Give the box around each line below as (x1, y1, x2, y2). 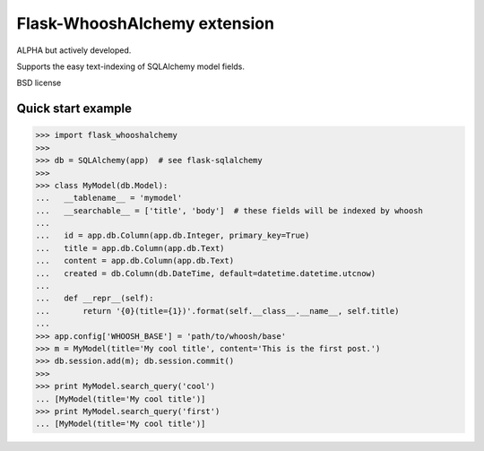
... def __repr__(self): (35, 293, 154, 304)
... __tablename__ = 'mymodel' (35, 193, 183, 204)
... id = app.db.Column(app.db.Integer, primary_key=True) (35, 230, 310, 241)
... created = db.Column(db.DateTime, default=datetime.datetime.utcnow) (35, 268, 376, 278)
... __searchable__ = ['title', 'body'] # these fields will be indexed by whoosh (35, 205, 423, 215)
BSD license (16, 77, 62, 89)
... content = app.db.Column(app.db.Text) (35, 256, 235, 266)
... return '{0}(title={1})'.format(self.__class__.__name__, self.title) (35, 306, 400, 316)
